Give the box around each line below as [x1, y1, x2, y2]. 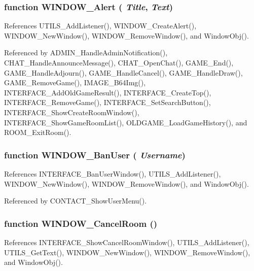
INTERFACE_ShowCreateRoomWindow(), [4, 107, 139, 117]
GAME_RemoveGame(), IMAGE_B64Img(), [4, 77, 146, 88]
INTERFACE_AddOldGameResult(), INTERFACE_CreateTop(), [4, 87, 211, 97]
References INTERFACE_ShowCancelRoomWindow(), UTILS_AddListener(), [4, 236, 249, 247]
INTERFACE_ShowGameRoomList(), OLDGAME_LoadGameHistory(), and [4, 117, 247, 127]
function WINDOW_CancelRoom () [4, 217, 158, 229]
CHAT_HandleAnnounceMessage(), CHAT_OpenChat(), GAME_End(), [4, 57, 234, 67]
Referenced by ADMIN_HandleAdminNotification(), [4, 47, 168, 58]
